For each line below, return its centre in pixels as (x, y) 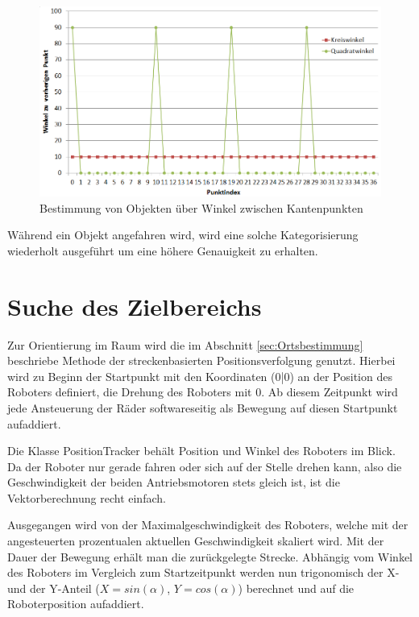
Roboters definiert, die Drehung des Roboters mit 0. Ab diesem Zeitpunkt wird (203, 392)
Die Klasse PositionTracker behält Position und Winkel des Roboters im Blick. (201, 451)
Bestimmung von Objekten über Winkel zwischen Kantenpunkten (201, 207)
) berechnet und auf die (296, 588)
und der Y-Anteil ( (54, 588)
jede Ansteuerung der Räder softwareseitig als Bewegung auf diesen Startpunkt (203, 407)
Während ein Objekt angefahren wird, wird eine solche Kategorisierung (183, 235)
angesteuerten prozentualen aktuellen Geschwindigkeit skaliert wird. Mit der (196, 541)
